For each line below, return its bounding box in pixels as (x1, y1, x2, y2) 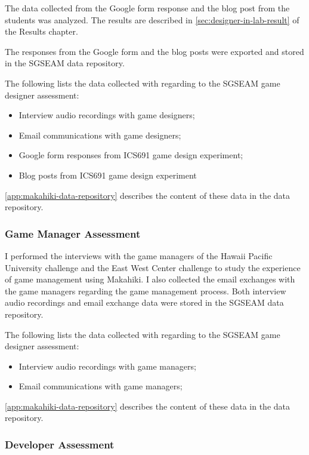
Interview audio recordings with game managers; (18, 359, 196, 372)
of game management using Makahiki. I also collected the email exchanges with (5, 273, 295, 285)
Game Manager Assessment (5, 226, 141, 241)
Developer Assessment (5, 436, 115, 451)
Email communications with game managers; (18, 380, 183, 392)
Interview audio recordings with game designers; (18, 109, 195, 121)
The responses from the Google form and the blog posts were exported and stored (5, 45, 304, 57)
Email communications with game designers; (18, 128, 181, 141)
